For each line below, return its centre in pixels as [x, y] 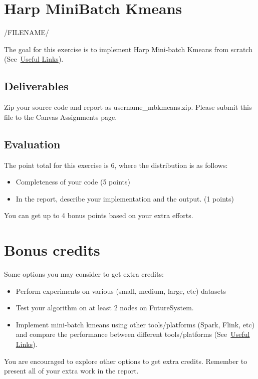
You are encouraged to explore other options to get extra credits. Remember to [126, 361]
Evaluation [32, 144]
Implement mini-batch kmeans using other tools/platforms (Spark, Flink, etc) [135, 324]
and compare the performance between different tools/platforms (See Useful [133, 334]
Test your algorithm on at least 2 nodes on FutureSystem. [105, 308]
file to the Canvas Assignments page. [61, 117]
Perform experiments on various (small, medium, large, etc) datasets [121, 291]
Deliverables [36, 86]
